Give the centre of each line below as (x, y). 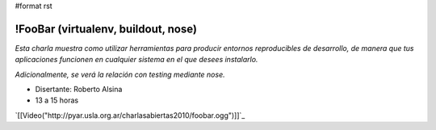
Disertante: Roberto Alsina (79, 90)
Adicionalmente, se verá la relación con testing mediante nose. (120, 74)
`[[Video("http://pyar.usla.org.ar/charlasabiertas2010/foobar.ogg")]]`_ (130, 115)
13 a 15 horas (57, 100)
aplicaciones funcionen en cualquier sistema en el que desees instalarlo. (136, 60)
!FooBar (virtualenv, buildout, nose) (106, 29)
